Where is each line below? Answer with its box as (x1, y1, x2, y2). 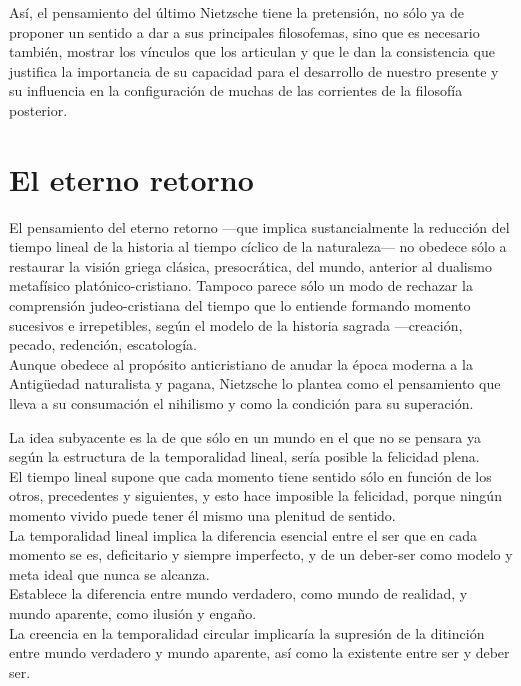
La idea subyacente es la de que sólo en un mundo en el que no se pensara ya (9, 426, 481, 447)
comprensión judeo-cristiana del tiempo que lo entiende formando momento (9, 295, 471, 316)
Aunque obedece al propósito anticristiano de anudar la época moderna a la (9, 353, 473, 374)
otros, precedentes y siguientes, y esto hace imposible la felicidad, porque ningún (9, 485, 502, 506)
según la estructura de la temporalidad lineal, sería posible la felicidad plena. (9, 446, 480, 467)
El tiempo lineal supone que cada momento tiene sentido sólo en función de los (9, 465, 492, 486)
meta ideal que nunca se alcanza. (9, 563, 210, 584)
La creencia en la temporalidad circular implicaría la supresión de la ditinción (9, 622, 485, 643)
